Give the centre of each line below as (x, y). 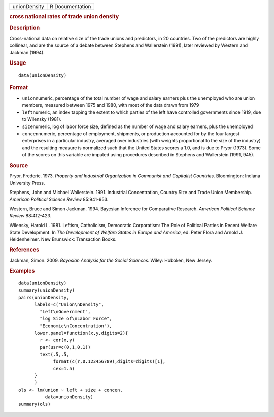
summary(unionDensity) (47, 290)
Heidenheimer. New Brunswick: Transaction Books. (63, 239)
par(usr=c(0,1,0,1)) (65, 347)
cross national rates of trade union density (64, 17)
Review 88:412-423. (30, 216)
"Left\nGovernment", (65, 312)
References (24, 250)
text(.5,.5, (55, 354)
